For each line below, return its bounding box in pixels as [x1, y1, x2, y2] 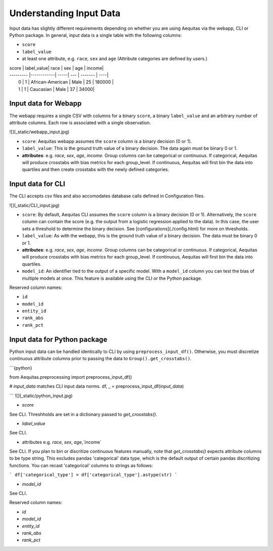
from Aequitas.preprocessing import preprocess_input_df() [9, 374, 132, 380]
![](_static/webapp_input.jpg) [9, 129, 70, 135]
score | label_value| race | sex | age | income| [9, 65, 104, 71]
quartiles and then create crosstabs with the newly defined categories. [22, 167, 169, 173]
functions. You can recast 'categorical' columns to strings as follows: [9, 462, 153, 468]
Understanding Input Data [9, 8, 121, 19]
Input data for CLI [9, 180, 65, 188]
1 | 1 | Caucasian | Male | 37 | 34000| [18, 86, 95, 92]
